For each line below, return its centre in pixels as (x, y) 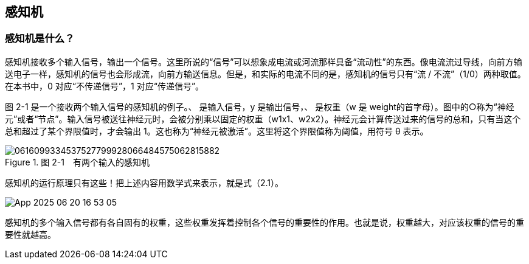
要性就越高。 (30, 234)
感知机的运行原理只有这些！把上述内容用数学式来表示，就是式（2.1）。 (144, 182)
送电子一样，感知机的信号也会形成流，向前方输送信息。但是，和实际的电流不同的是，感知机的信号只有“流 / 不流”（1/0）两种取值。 (265, 74)
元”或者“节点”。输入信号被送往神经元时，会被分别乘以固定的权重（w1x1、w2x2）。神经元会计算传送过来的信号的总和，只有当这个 (263, 119)
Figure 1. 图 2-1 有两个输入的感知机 (77, 162)
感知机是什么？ (40, 39)
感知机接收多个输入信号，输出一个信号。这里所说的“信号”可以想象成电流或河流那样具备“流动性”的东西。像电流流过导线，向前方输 (264, 61)
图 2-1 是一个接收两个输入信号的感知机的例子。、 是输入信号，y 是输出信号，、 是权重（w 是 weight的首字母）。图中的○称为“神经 (260, 106)
